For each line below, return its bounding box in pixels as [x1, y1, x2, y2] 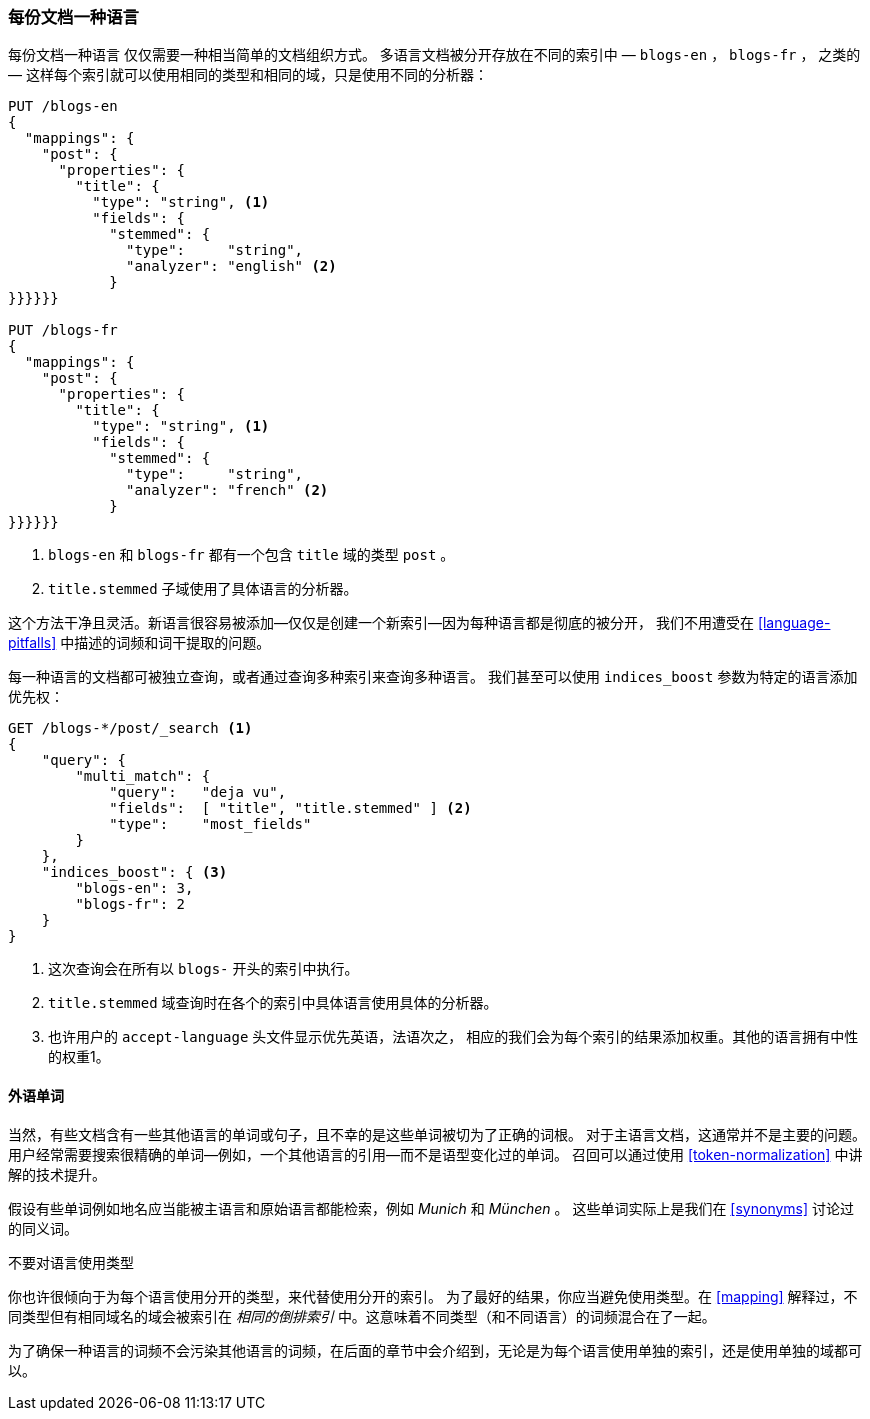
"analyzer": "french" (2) [126, 482, 329, 499]
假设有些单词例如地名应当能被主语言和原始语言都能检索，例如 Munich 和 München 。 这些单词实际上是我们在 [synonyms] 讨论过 [8, 1199, 855, 1217]
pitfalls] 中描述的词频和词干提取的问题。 [8, 634, 271, 652]
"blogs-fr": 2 [75, 896, 186, 913]
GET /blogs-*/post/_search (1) [8, 720, 253, 737]
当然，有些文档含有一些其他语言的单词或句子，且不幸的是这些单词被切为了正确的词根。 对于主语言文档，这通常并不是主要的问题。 [8, 1125, 866, 1143]
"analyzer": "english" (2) [126, 258, 337, 275]
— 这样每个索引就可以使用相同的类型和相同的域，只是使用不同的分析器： [8, 66, 488, 84]
